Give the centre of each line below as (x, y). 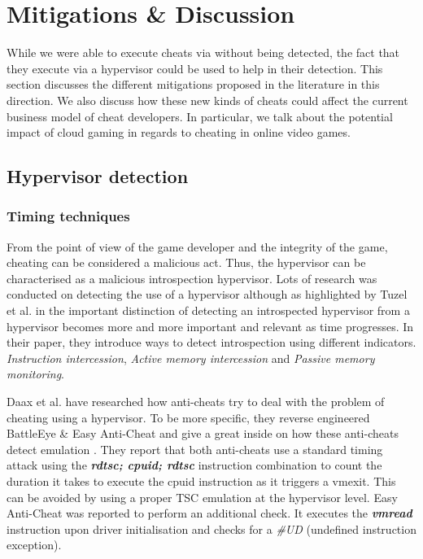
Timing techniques (68, 216)
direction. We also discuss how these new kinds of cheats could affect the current (207, 100)
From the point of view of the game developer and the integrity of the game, (197, 246)
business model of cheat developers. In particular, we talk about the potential (200, 116)
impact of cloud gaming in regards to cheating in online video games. (179, 132)
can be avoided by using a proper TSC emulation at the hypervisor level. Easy (202, 497)
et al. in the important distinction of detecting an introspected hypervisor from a (208, 310)
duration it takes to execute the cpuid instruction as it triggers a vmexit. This (201, 481)
